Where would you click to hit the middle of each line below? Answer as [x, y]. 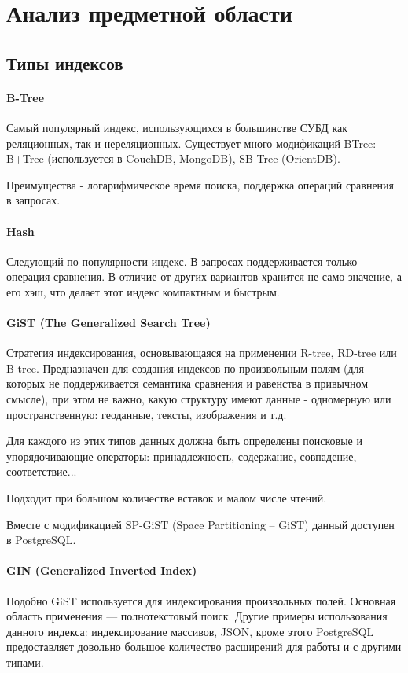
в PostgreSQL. [41, 540]
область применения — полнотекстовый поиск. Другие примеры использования [197, 616]
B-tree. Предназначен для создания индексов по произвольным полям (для [185, 368]
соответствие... [42, 471]
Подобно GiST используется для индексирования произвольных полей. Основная [201, 600]
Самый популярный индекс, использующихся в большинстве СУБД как [177, 127]
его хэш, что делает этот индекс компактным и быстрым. [143, 291]
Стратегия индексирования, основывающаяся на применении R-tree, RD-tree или [202, 353]
